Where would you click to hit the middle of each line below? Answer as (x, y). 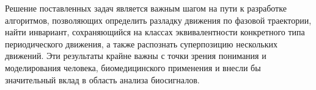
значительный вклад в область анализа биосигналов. (102, 79)
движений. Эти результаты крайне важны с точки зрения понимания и (136, 56)
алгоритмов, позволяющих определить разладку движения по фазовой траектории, (158, 20)
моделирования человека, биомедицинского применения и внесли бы (133, 67)
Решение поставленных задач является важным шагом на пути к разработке (146, 8)
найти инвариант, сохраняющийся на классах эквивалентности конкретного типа (155, 32)
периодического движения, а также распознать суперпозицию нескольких (141, 43)
